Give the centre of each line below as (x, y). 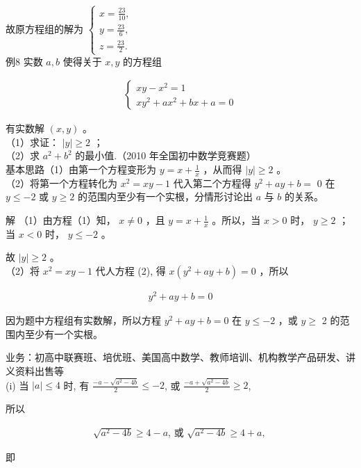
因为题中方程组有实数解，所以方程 (83, 320)
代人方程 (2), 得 (131, 271)
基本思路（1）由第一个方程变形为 (81, 169)
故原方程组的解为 (44, 28)
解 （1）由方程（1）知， (61, 220)
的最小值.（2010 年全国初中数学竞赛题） (166, 155)
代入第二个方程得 (212, 183)
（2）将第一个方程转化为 (61, 183)
